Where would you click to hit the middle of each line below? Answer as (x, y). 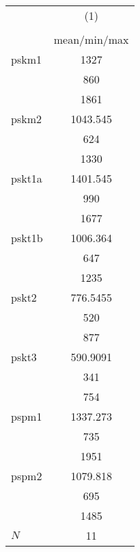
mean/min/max (91, 39)
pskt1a (27, 178)
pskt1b (27, 238)
